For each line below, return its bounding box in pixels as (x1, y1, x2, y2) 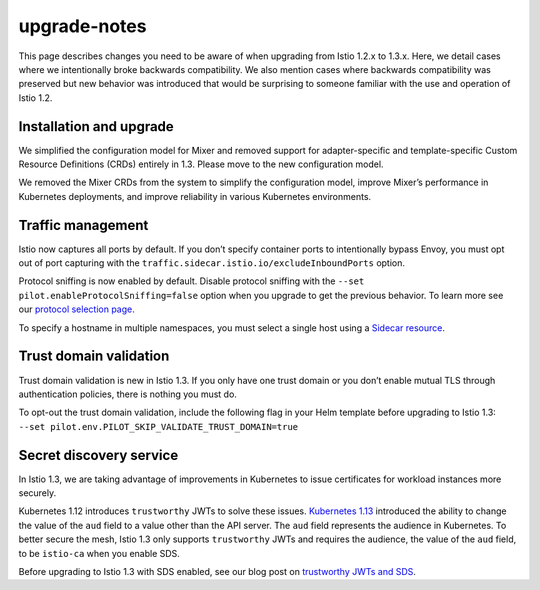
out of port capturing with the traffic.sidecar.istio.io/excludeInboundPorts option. (18, 257, 405, 269)
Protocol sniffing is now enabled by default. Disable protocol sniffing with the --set (18, 275, 365, 287)
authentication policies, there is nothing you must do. (18, 388, 237, 400)
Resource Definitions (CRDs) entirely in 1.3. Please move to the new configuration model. (18, 158, 384, 170)
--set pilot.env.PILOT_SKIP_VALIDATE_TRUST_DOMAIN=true (18, 421, 299, 432)
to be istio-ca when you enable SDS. (18, 547, 180, 559)
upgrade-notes (18, 15, 147, 37)
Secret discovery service (18, 446, 179, 464)
